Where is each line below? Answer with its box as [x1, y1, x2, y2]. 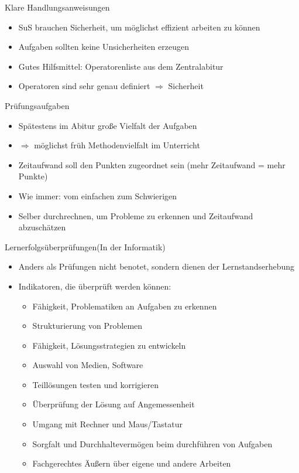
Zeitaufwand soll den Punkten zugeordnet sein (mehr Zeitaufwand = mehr [18, 158, 286, 171]
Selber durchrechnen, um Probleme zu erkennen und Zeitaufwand [18, 209, 253, 222]
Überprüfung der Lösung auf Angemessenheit [32, 398, 195, 410]
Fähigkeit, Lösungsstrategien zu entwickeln [32, 339, 186, 351]
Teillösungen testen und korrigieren [32, 378, 159, 390]
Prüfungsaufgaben [5, 99, 70, 111]
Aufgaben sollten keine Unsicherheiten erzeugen [18, 40, 189, 53]
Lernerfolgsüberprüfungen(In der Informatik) [5, 240, 166, 253]
